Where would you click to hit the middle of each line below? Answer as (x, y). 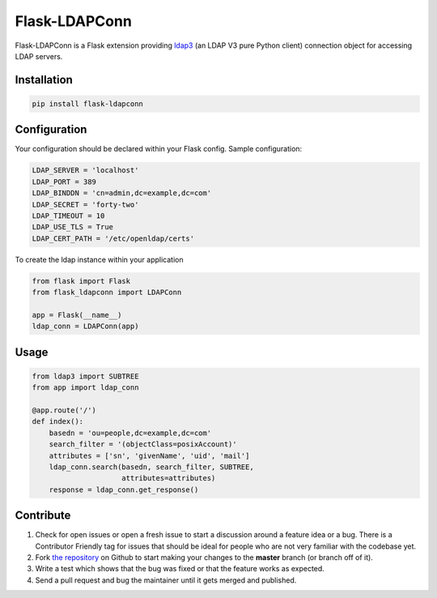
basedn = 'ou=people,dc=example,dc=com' (130, 433)
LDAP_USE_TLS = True (72, 227)
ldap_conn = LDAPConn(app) (85, 327)
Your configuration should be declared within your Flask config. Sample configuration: (159, 149)
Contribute (43, 516)
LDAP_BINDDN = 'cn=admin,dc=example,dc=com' (122, 193)
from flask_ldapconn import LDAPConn (107, 293)
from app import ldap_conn (85, 388)
